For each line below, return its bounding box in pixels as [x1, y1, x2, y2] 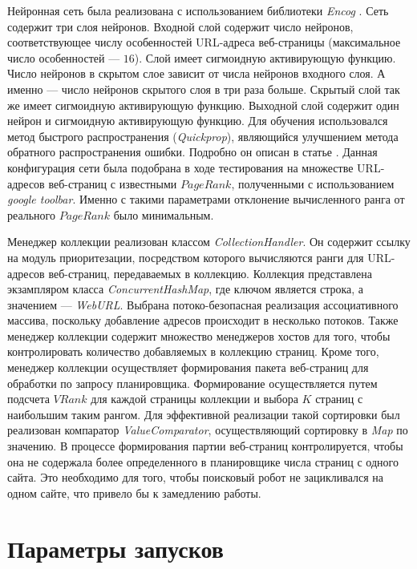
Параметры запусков [7, 531, 224, 564]
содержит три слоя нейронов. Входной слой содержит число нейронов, [7, 18, 354, 34]
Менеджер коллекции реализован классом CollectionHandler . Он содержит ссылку [7, 233, 411, 250]
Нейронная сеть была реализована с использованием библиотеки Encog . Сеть [7, 2, 389, 18]
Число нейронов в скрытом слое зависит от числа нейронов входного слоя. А [7, 65, 386, 82]
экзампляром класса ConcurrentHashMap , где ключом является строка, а [7, 280, 364, 297]
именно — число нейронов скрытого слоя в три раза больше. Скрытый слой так [7, 80, 400, 97]
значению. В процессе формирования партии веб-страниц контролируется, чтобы [7, 438, 403, 454]
